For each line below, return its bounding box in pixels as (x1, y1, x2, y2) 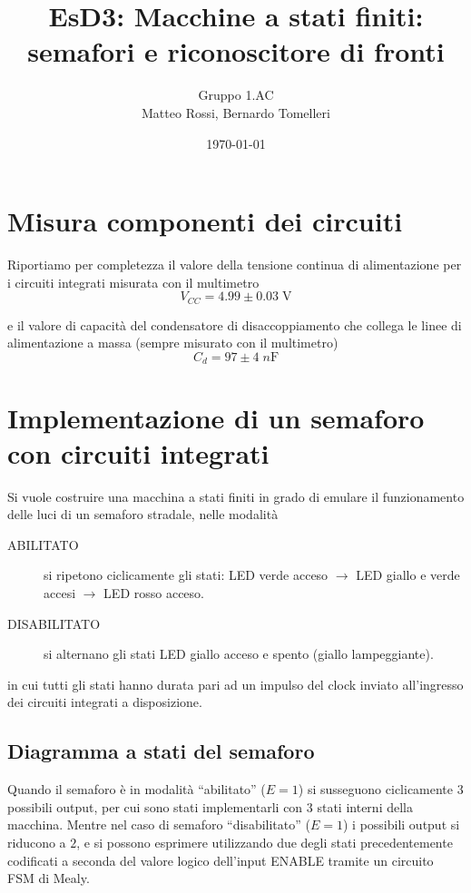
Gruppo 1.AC (198, 85, 274, 104)
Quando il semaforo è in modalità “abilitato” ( (7, 780, 266, 799)
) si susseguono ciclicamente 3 (298, 780, 464, 799)
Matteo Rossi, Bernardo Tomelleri (142, 103, 330, 122)
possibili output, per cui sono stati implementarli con (7, 797, 303, 816)
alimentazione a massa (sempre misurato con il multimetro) (7, 333, 339, 352)
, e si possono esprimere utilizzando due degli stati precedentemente (76, 832, 453, 851)
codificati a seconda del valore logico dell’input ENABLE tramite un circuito (7, 850, 434, 869)
